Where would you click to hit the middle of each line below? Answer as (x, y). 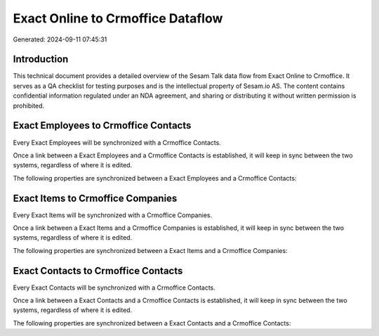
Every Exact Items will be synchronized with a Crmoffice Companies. (113, 215)
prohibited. (29, 105)
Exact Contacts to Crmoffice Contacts (98, 271)
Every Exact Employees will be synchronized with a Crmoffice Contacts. (117, 142)
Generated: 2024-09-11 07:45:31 (60, 39)
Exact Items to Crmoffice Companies (95, 198)
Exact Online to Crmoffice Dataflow (118, 18)
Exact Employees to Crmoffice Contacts (102, 125)
